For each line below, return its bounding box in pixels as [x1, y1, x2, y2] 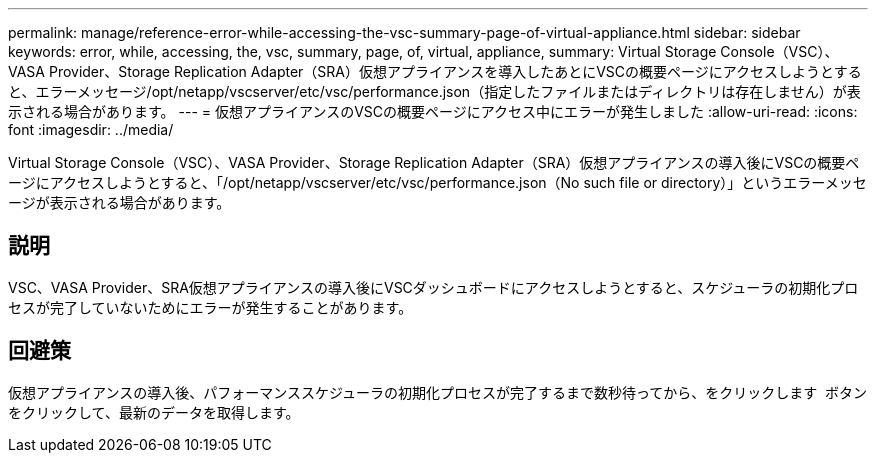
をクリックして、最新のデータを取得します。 [8, 403, 300, 421]
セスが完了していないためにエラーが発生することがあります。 [8, 298, 413, 316]
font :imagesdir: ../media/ [8, 121, 174, 138]
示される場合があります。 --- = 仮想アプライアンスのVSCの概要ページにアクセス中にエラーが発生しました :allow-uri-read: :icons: [8, 103, 858, 120]
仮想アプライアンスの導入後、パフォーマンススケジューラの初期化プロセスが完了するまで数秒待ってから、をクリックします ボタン [8, 383, 868, 401]
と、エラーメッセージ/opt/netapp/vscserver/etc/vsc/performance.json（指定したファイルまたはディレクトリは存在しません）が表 [8, 83, 861, 100]
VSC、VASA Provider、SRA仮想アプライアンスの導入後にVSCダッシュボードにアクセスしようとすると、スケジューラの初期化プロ [8, 278, 859, 296]
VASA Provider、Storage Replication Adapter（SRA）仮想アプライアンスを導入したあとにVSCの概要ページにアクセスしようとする [8, 63, 862, 80]
